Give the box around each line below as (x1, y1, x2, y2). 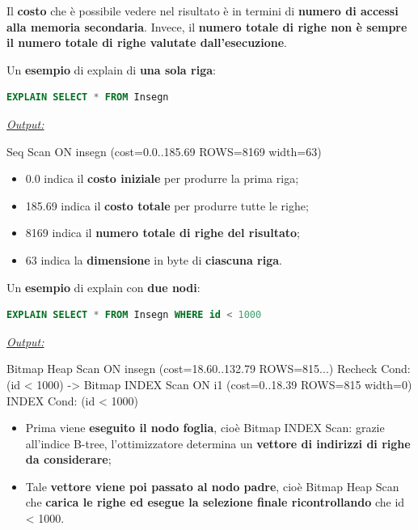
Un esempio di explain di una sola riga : (6, 61, 216, 78)
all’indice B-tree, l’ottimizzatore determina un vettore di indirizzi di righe (25, 435, 411, 452)
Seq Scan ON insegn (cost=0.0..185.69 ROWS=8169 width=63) (6, 142, 322, 159)
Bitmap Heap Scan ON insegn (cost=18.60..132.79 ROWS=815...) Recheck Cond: (6, 360, 411, 377)
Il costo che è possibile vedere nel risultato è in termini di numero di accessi (6, 2, 399, 19)
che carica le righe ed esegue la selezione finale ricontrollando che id (25, 494, 405, 511)
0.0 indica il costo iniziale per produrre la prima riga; (25, 170, 299, 187)
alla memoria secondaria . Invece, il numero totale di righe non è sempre (6, 18, 407, 35)
